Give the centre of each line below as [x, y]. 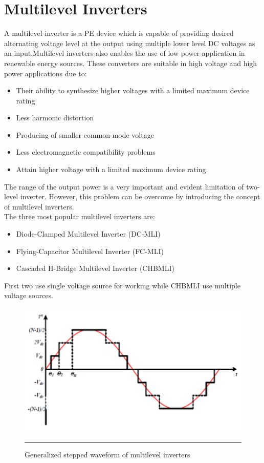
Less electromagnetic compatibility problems [86, 152]
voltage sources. [29, 295]
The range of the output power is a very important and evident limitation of [124, 186]
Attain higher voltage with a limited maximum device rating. [112, 169]
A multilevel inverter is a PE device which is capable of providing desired [119, 33]
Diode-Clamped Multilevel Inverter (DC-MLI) [88, 234]
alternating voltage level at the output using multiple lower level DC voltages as [130, 43]
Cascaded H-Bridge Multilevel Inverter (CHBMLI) [95, 268]
